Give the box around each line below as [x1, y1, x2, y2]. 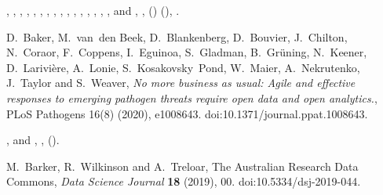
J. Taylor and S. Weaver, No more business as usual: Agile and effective [6, 74, 356, 91]
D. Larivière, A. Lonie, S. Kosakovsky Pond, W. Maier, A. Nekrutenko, [6, 59, 360, 75]
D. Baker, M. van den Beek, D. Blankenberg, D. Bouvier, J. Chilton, [6, 28, 348, 45]
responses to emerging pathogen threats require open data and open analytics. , [6, 89, 378, 106]
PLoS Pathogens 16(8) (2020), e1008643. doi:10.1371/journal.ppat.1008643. [6, 105, 368, 121]
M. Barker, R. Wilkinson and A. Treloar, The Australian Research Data [6, 157, 359, 174]
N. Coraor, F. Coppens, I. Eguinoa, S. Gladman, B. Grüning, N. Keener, [6, 44, 367, 60]
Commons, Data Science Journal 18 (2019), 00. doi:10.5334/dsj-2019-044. [6, 173, 361, 190]
